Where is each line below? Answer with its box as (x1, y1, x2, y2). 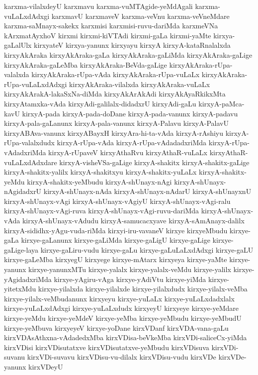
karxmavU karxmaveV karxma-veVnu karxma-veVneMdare (51, 10, 230, 21)
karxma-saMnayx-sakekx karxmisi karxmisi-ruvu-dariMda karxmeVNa (4, 20, 218, 31)
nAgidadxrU (4, 186, 42, 196)
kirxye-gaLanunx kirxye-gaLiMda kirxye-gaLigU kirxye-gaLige (21, 235, 210, 245)
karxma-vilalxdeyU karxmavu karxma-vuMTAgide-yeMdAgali (4, 1, 193, 11)
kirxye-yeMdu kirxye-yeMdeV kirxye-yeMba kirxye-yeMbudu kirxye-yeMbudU (4, 313, 242, 323)
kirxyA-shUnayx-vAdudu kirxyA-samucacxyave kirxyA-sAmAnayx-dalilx (22, 215, 245, 226)
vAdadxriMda (4, 147, 46, 157)
